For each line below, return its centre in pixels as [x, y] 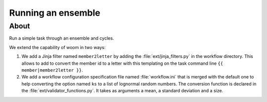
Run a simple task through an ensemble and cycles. [62, 38]
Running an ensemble [55, 13]
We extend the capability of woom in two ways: [57, 47]
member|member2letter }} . [52, 70]
